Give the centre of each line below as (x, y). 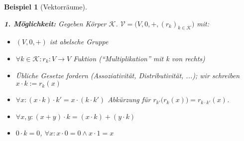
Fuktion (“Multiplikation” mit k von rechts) (139, 58)
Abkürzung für (129, 99)
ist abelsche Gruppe (79, 42)
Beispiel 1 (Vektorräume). (46, 6)
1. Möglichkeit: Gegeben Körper (55, 23)
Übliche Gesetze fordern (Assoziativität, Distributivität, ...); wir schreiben (128, 75)
